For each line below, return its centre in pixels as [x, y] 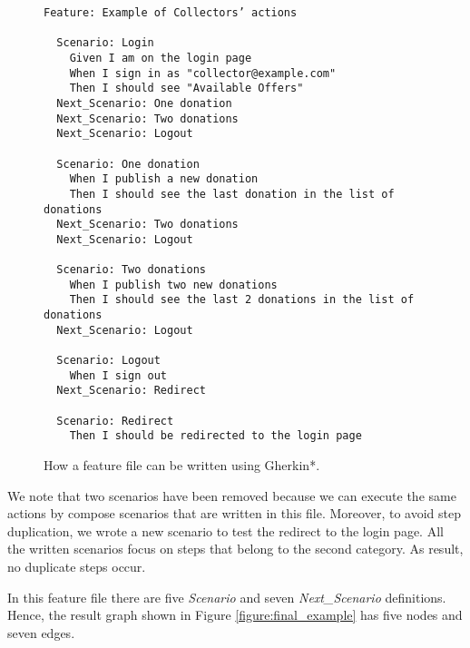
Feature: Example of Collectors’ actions [171, 13]
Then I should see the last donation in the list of [232, 194]
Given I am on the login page [161, 58]
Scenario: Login [105, 43]
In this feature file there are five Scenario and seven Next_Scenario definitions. [227, 597]
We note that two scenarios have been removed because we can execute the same [232, 495]
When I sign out [118, 375]
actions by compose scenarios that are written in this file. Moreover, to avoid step [234, 513]
